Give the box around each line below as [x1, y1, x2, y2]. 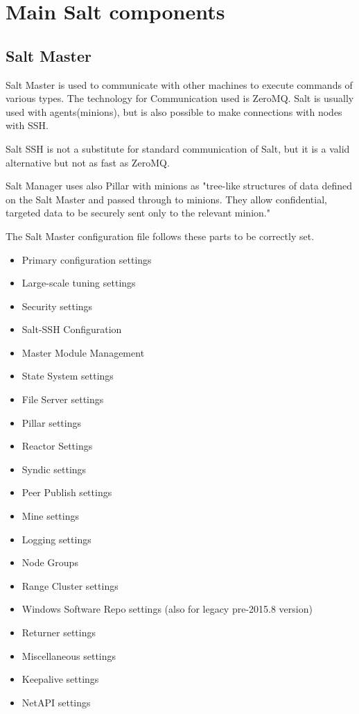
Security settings [21, 298, 93, 313]
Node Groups [21, 555, 78, 570]
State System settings [21, 368, 114, 383]
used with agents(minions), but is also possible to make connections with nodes [6, 104, 342, 119]
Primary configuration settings [21, 252, 152, 266]
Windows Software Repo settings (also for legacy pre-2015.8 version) [21, 602, 313, 616]
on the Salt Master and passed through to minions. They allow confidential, [6, 192, 327, 206]
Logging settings [21, 532, 91, 546]
